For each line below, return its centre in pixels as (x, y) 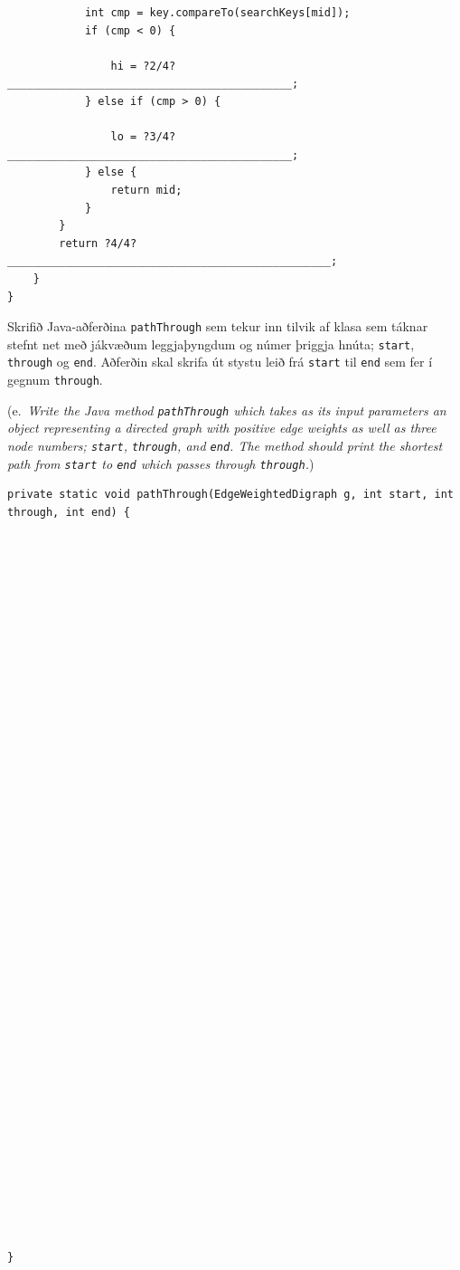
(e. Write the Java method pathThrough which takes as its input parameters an (227, 410)
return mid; (146, 190)
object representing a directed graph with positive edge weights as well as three (222, 428)
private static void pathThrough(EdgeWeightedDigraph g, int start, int (230, 495)
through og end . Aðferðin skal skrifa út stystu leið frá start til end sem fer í (220, 362)
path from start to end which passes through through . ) (161, 463)
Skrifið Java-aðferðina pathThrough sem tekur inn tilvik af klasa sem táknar (218, 326)
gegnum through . (55, 380)
